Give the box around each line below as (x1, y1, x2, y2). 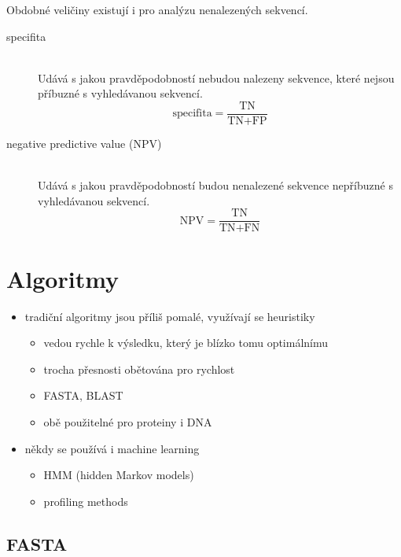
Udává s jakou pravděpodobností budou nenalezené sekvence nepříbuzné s (38, 177, 393, 194)
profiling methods (43, 492, 128, 509)
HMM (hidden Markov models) (43, 467, 194, 483)
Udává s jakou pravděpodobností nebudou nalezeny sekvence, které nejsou (38, 69, 395, 86)
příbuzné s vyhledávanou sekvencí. (38, 85, 203, 101)
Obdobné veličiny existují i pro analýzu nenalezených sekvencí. (6, 2, 308, 17)
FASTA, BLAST (43, 387, 123, 404)
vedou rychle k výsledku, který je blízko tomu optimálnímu (43, 334, 329, 351)
